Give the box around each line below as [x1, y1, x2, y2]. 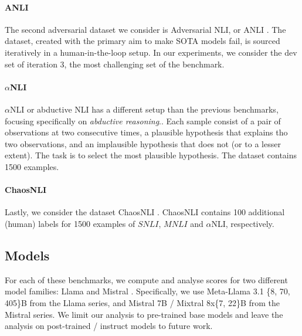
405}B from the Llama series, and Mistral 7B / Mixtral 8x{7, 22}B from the [5, 296, 280, 308]
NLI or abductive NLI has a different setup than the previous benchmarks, [9, 103, 279, 115]
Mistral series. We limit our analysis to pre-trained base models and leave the [5, 308, 283, 320]
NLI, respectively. [211, 217, 274, 229]
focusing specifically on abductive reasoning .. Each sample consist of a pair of [5, 114, 281, 127]
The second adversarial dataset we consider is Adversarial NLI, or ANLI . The [5, 23, 286, 35]
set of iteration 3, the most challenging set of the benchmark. [5, 57, 225, 70]
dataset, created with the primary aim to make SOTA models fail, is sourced [5, 35, 280, 47]
